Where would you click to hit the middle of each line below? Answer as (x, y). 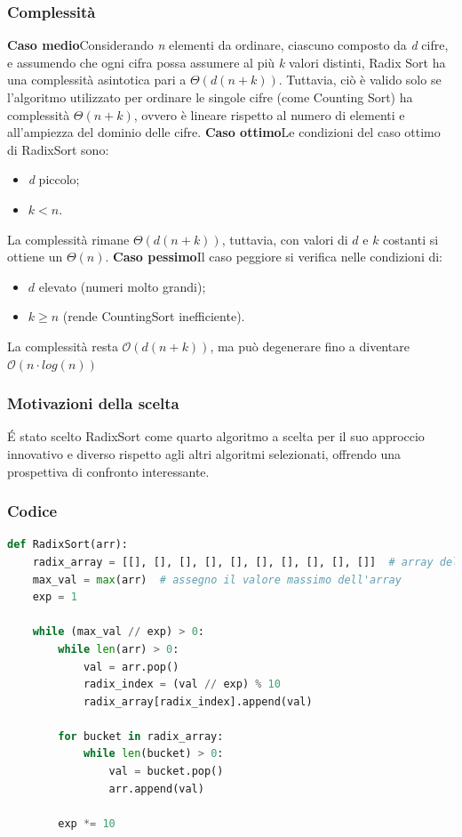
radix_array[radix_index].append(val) (198, 701)
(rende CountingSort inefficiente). (154, 316)
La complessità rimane (68, 239)
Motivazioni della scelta (93, 403)
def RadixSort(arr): (68, 545)
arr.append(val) (156, 789)
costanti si (411, 239)
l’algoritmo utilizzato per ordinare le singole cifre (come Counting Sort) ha (210, 97)
